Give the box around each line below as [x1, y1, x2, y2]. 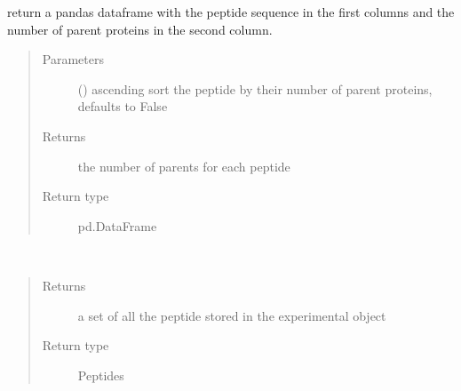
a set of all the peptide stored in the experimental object [77, 306, 386, 324]
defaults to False [77, 97, 168, 116]
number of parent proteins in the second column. [7, 20, 273, 38]
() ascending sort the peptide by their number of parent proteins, [77, 79, 433, 98]
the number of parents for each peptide [77, 156, 290, 175]
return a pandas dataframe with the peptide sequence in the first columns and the [7, 3, 455, 20]
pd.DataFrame [77, 216, 157, 235]
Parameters [42, 50, 104, 68]
